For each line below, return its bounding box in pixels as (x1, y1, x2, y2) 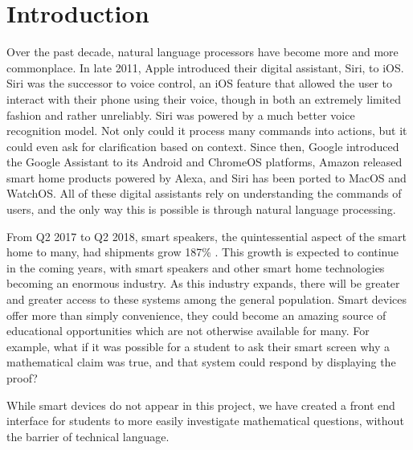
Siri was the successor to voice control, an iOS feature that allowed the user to (6, 75, 393, 92)
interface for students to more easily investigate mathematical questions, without (6, 412, 404, 429)
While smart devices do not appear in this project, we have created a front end (6, 396, 395, 413)
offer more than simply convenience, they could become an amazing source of (6, 306, 386, 323)
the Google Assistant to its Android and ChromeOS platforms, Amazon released (6, 153, 403, 170)
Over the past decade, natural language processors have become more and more (6, 43, 399, 60)
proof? (6, 370, 38, 386)
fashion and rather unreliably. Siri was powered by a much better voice (6, 106, 355, 123)
